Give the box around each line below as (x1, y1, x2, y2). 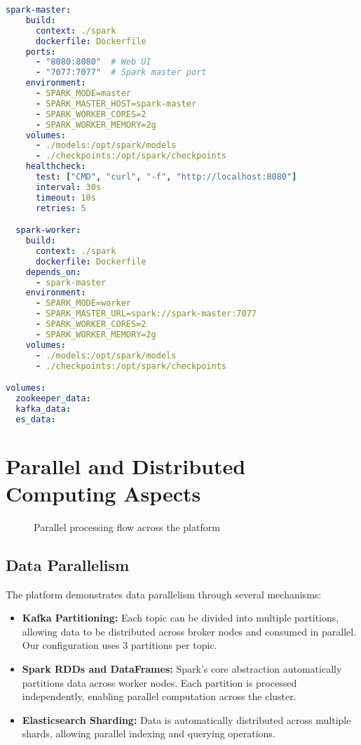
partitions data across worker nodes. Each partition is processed (22, 675, 297, 690)
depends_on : (25, 267, 81, 277)
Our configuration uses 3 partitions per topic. (22, 638, 217, 652)
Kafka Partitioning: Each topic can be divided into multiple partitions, (22, 610, 339, 625)
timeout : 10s (35, 192, 96, 203)
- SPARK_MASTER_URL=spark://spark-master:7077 (35, 309, 257, 319)
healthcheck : (25, 161, 86, 172)
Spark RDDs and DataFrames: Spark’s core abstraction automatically (22, 662, 342, 676)
